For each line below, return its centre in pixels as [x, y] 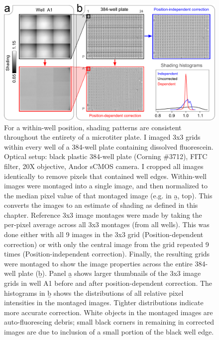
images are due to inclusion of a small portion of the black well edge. [109, 332]
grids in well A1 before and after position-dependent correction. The [108, 283]
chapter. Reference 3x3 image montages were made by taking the [103, 214]
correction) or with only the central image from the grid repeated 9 [107, 244]
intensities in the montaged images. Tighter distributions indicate [104, 302]
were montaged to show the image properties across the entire [98, 263]
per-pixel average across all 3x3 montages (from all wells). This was [107, 224]
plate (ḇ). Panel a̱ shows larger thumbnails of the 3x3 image [109, 273]
